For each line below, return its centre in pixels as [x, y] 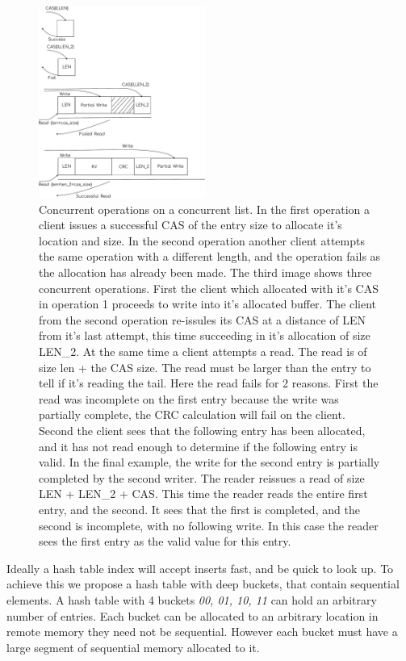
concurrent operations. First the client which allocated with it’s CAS [209, 288]
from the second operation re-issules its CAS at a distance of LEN [202, 319]
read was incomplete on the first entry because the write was [189, 398]
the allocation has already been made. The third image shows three [205, 272]
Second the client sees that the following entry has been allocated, [202, 431]
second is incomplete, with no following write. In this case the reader [209, 525]
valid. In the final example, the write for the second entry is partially [209, 462]
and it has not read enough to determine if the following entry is [199, 446]
